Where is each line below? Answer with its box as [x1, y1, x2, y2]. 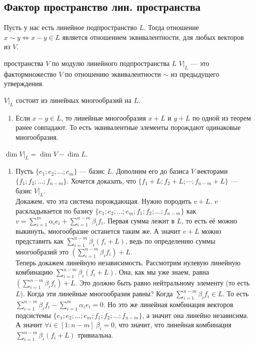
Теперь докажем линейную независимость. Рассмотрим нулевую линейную [15, 257, 241, 267]
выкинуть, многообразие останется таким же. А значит [15, 226, 181, 236]
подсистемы [15, 310, 51, 320]
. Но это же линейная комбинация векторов [103, 299, 233, 309]
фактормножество [4, 68, 57, 79]
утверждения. [4, 78, 44, 89]
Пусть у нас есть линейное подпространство [4, 22, 137, 32]
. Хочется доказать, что [66, 175, 136, 186]
